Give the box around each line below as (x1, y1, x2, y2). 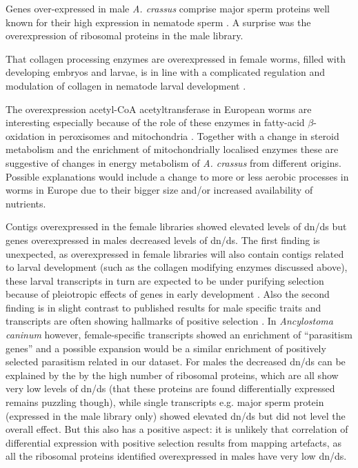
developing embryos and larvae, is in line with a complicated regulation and (6, 65, 326, 79)
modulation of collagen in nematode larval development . (6, 78, 246, 92)
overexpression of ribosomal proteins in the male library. (6, 28, 243, 43)
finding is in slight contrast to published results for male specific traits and (6, 300, 321, 314)
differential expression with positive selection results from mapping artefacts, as (6, 435, 341, 449)
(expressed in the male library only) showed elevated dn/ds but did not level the (6, 408, 346, 423)
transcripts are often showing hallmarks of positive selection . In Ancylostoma (6, 314, 333, 328)
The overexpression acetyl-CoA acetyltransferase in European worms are (6, 101, 312, 116)
